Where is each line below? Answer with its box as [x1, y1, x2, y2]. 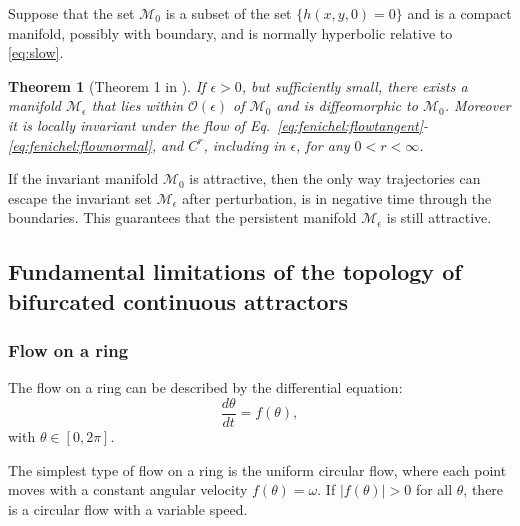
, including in [203, 134, 286, 155]
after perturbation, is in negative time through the [182, 187, 492, 208]
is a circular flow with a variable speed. [8, 498, 248, 519]
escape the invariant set [8, 187, 153, 208]
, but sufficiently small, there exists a [241, 75, 468, 96]
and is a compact [407, 3, 512, 23]
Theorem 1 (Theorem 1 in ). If [8, 75, 206, 96]
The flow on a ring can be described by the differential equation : [8, 377, 403, 398]
